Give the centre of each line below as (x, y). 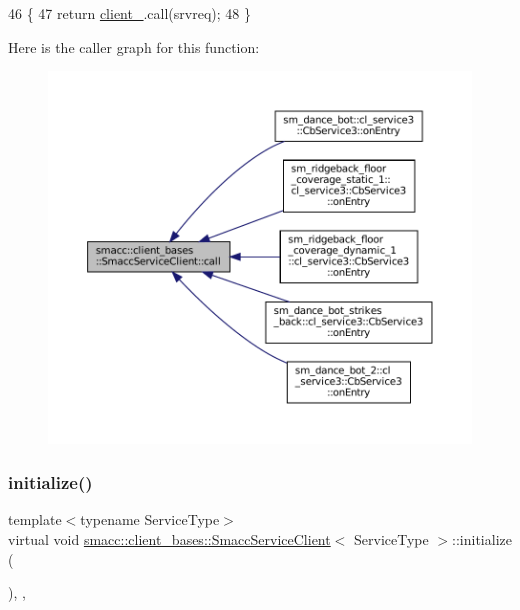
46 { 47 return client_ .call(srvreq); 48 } (129, 13)
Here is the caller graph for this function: (134, 46)
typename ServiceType (150, 519)
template (35, 519)
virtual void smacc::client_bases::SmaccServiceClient (169, 539)
